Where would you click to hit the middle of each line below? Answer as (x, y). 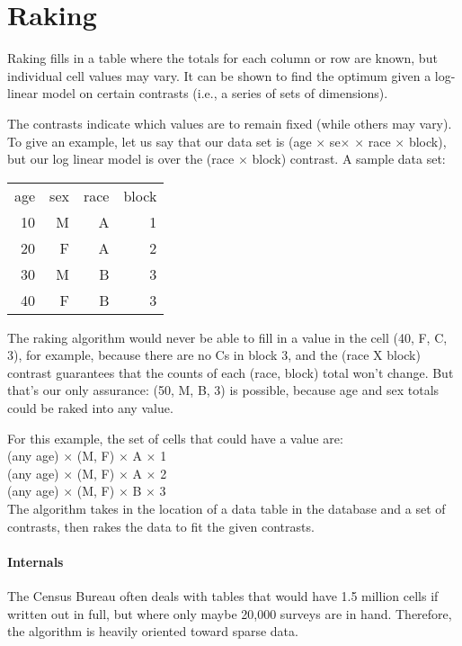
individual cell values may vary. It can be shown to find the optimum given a (219, 75)
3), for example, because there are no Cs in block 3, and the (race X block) (214, 355)
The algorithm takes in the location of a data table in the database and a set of (227, 509)
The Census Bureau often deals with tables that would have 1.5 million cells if (223, 596)
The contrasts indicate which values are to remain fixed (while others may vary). (230, 123)
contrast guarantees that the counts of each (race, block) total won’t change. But (231, 372)
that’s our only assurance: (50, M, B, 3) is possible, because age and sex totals (223, 390)
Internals (36, 561)
